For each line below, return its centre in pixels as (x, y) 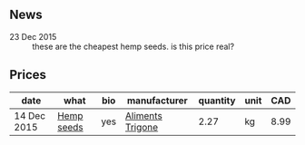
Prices (28, 75)
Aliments (144, 115)
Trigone (142, 127)
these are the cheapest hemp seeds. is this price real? (133, 46)
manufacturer (157, 101)
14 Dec (30, 115)
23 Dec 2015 (33, 36)
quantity (217, 101)
